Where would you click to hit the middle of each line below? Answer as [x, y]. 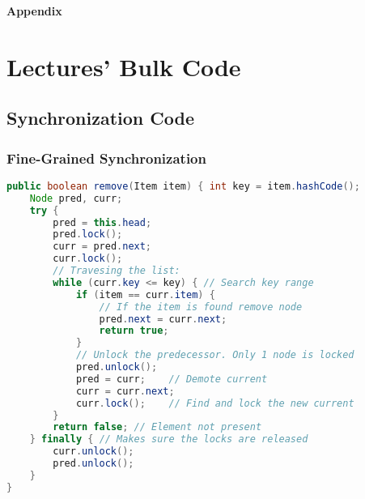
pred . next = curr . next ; [163, 319]
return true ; [134, 331]
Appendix [34, 11]
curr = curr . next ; [125, 391]
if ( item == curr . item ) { [145, 294]
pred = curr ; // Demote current [172, 379]
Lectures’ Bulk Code [124, 66]
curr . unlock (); [93, 452]
